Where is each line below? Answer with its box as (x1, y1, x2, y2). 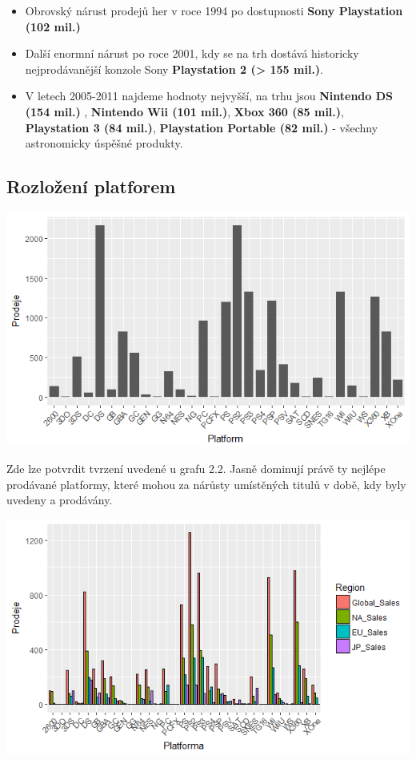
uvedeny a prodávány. (6, 491, 113, 508)
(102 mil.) (25, 18, 81, 34)
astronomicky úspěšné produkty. (25, 135, 183, 152)
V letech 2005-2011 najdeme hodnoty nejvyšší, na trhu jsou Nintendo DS (25, 87, 393, 104)
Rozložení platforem (6, 174, 176, 199)
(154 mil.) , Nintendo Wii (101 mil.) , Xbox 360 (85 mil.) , (25, 103, 344, 119)
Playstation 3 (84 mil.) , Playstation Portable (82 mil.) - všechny (25, 119, 378, 135)
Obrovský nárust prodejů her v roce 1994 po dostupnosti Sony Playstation (25, 2, 403, 18)
